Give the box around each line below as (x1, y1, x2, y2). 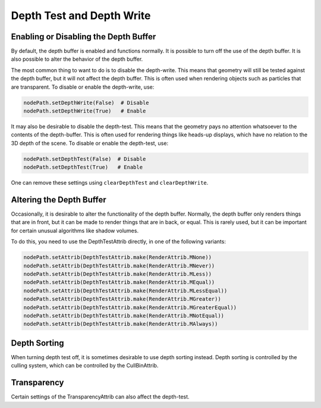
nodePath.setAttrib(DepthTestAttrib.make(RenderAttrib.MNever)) (23, 262, 215, 269)
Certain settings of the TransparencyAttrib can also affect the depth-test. (11, 393, 190, 400)
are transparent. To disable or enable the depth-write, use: (11, 83, 155, 91)
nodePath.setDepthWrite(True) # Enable (23, 108, 146, 114)
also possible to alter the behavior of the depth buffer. (11, 55, 143, 63)
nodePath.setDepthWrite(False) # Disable (23, 99, 149, 106)
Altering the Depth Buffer (11, 194, 106, 205)
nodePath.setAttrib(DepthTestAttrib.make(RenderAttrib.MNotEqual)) (23, 312, 225, 319)
